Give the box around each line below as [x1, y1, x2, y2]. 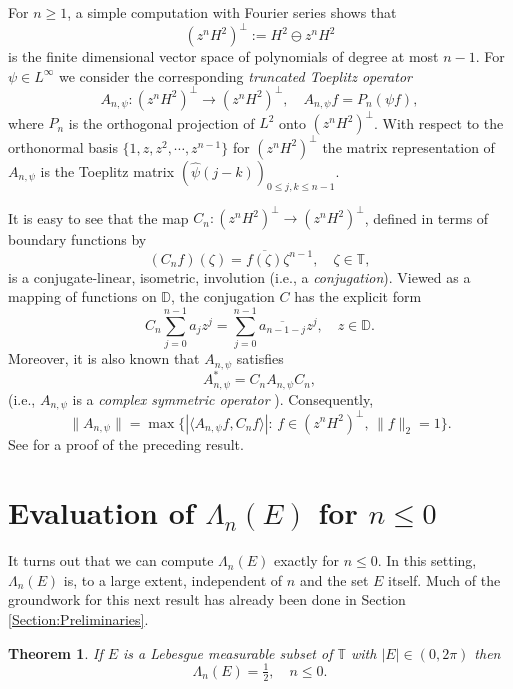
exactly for [273, 550, 339, 571]
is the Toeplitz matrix [40, 160, 175, 181]
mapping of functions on [8, 286, 157, 307]
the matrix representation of [322, 136, 495, 157]
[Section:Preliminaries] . [8, 609, 149, 630]
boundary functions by [8, 229, 147, 250]
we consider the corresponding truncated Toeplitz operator [59, 65, 412, 86]
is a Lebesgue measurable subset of [123, 642, 333, 663]
